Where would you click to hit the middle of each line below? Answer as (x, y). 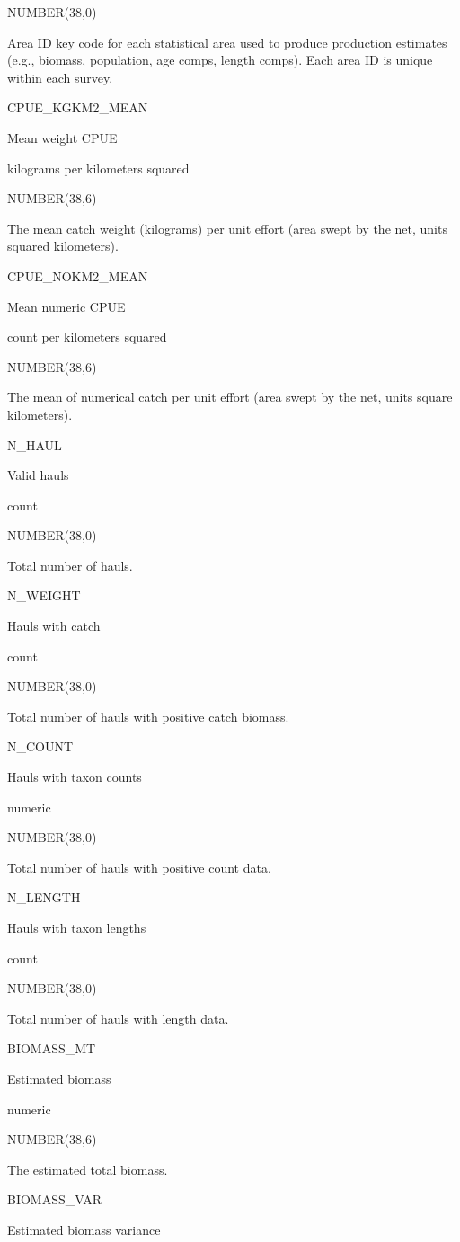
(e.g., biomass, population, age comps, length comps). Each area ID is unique (220, 60)
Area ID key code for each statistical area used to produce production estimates (227, 42)
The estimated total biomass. (88, 1169)
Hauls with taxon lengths (77, 927)
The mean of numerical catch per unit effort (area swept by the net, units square (230, 397)
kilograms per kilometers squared (98, 168)
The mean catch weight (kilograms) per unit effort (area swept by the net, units (227, 228)
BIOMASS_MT (52, 1048)
